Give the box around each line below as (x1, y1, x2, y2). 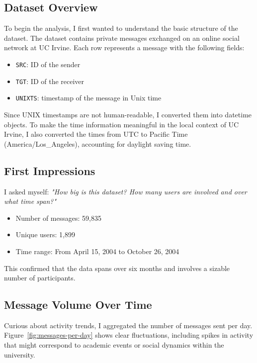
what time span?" (4, 196, 57, 206)
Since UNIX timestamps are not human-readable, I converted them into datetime (4, 109, 252, 119)
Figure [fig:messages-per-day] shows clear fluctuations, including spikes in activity (4, 330, 254, 340)
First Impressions (4, 163, 95, 178)
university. (4, 349, 35, 360)
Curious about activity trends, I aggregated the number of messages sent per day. (4, 320, 253, 330)
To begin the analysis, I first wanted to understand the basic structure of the (4, 23, 238, 33)
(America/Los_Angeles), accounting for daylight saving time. (4, 138, 191, 149)
